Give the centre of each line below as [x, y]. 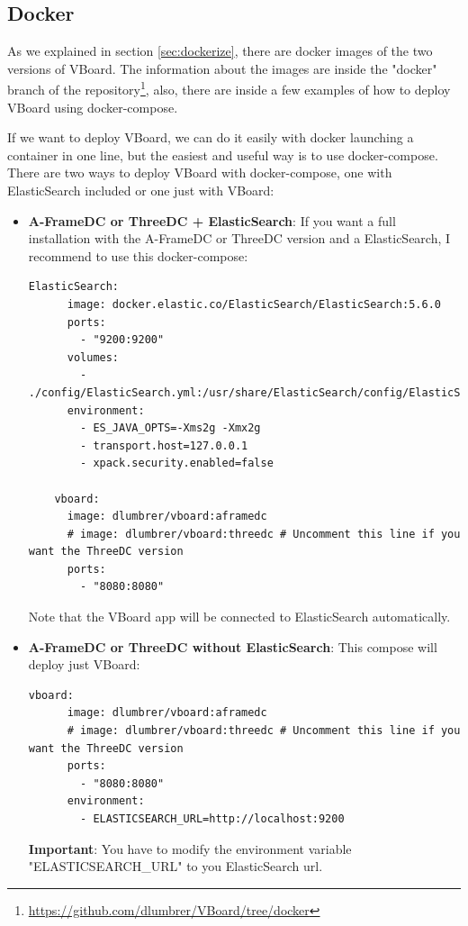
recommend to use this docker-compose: [138, 255]
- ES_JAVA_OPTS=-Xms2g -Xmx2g [171, 428]
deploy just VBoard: [84, 664]
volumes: [93, 357]
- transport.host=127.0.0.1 [164, 445]
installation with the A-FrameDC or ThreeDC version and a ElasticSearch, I [239, 238]
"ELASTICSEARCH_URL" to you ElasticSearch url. [175, 866]
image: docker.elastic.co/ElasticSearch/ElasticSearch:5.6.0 [254, 304]
